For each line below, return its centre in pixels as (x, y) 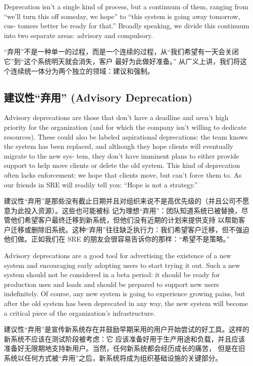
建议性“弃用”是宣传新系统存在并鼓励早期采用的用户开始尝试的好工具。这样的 (127, 329)
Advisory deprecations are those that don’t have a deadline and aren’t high (116, 117)
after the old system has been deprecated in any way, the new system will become (126, 303)
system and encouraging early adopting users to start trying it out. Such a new (122, 265)
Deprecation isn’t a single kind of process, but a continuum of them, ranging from (126, 6)
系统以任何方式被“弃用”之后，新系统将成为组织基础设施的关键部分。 (113, 358)
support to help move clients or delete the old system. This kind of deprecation (122, 165)
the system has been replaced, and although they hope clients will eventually (119, 146)
